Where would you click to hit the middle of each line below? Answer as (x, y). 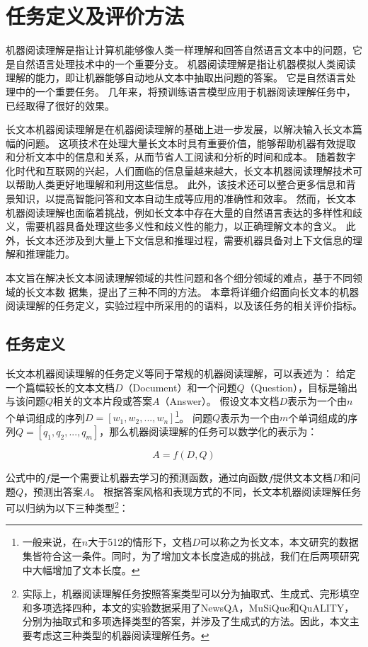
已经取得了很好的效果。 (60, 105)
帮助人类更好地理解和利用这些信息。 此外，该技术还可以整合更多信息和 (180, 184)
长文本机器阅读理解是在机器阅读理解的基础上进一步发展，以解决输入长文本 (179, 129)
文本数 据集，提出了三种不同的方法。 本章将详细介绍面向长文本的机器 (197, 291)
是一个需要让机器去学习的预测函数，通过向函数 (159, 477)
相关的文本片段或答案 (103, 401)
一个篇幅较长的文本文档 (60, 387)
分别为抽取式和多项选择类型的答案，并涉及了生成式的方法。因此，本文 (186, 621)
